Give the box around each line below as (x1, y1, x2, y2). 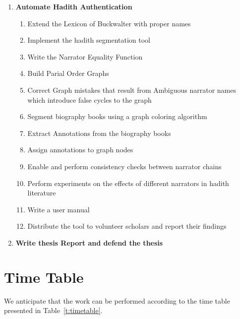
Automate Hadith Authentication (15, 1, 132, 11)
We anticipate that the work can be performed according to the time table (4, 295, 230, 306)
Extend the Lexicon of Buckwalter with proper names (27, 18, 191, 28)
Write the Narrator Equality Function (27, 51, 143, 62)
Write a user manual (27, 204, 90, 214)
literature (27, 188, 56, 198)
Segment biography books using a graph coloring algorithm (27, 111, 207, 122)
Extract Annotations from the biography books (27, 128, 171, 138)
